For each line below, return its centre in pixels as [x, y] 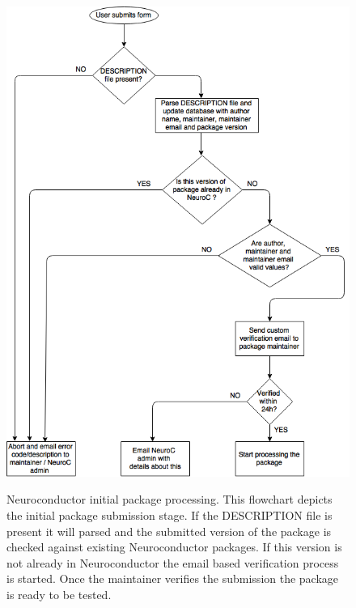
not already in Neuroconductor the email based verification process [173, 562]
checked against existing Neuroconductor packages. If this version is [174, 547]
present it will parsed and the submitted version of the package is [169, 531]
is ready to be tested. [59, 595]
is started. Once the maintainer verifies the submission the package [173, 578]
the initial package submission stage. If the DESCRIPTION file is [170, 515]
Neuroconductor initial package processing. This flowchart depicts [170, 499]
